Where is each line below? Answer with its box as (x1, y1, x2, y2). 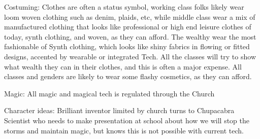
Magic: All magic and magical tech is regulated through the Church (4, 88, 215, 98)
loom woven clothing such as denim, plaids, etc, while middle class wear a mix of (4, 11, 255, 22)
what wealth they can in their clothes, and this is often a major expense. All (4, 61, 242, 72)
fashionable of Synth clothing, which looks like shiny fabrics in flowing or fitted (4, 41, 250, 52)
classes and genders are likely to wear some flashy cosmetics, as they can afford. (4, 71, 252, 82)
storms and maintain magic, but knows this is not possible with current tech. (4, 125, 244, 135)
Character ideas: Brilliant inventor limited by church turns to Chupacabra (4, 105, 235, 116)
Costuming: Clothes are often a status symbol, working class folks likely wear (4, 2, 244, 12)
